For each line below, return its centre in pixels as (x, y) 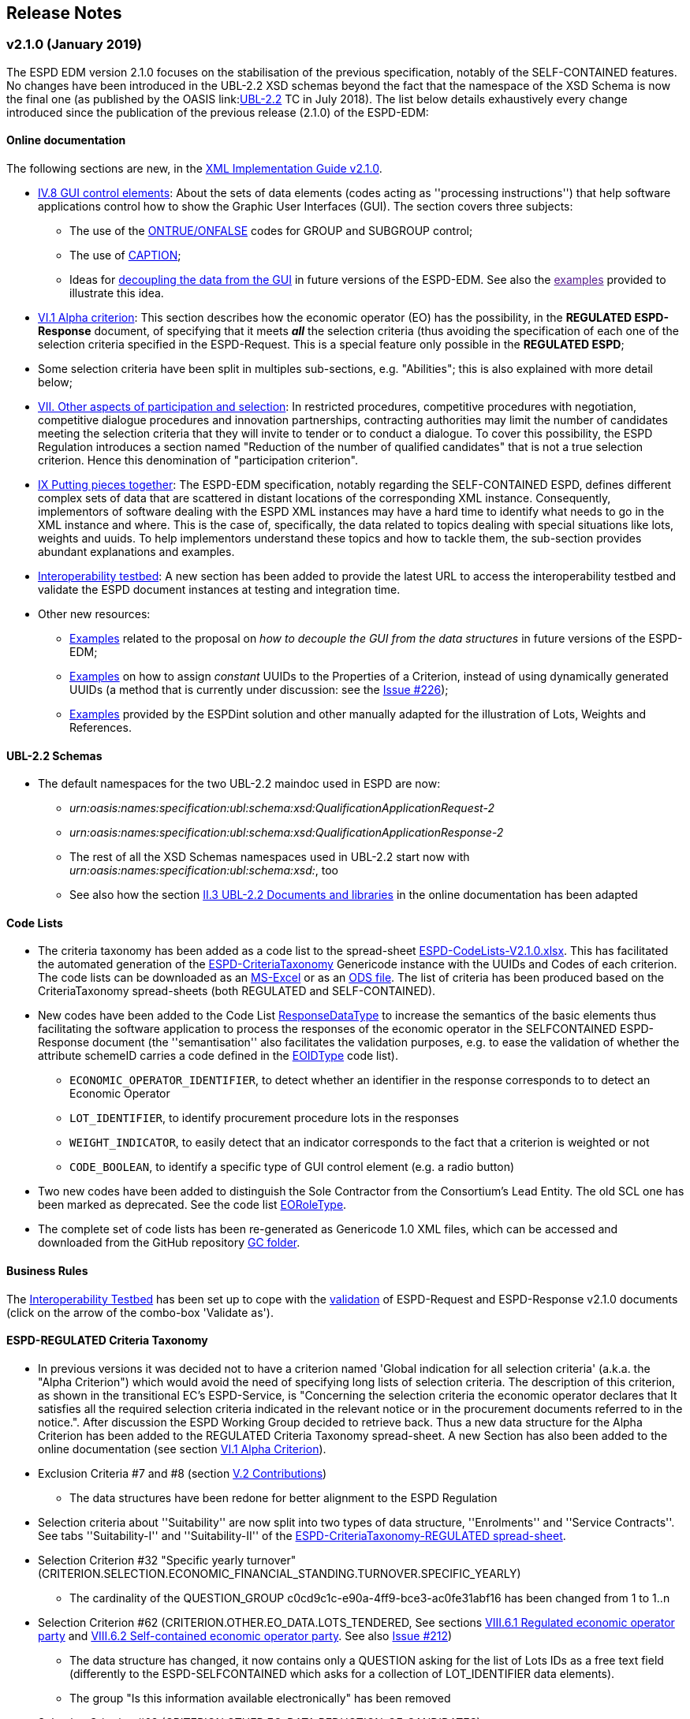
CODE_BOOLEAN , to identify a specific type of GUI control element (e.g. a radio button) (292, 1167)
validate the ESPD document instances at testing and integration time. (219, 590)
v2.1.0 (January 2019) (74, 45)
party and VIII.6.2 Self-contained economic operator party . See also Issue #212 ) (245, 1635)
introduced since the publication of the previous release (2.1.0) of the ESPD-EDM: (218, 112)
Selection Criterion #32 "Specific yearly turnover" (167, 1560)
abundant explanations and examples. (136, 552)
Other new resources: (94, 614)
